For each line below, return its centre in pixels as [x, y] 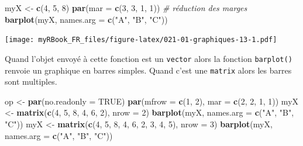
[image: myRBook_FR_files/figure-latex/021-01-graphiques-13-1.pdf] [141, 40]
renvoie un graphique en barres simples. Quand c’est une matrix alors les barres [148, 70]
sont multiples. [31, 81]
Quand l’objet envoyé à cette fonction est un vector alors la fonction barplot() [149, 58]
